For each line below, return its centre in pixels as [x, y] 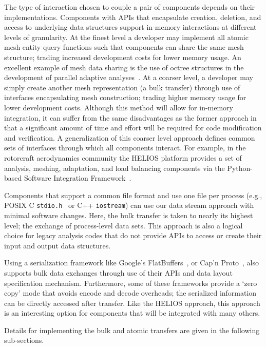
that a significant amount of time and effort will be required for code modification [133, 128]
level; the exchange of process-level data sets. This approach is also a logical [123, 225]
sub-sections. [24, 340]
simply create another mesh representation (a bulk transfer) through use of [122, 87]
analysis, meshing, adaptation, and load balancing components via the [115, 168]
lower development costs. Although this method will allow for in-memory [119, 107]
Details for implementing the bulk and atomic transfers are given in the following [132, 330]
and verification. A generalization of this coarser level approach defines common [130, 137]
